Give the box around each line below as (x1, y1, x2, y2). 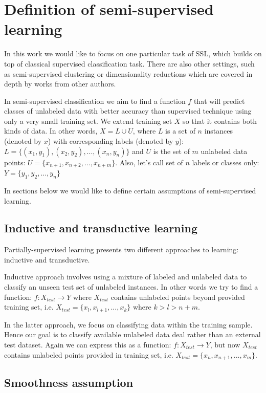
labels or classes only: (192, 157, 259, 167)
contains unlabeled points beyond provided (110, 291, 245, 302)
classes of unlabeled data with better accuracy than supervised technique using (4, 105, 252, 116)
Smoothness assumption (4, 375, 134, 390)
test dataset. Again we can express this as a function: (4, 339, 171, 350)
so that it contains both (183, 115, 257, 126)
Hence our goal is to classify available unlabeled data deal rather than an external (4, 329, 261, 340)
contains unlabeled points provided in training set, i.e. (4, 349, 173, 360)
